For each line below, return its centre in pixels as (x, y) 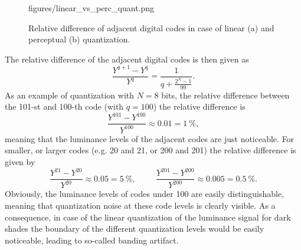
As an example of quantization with (70, 95)
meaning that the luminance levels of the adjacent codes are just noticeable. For (150, 138)
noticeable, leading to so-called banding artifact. (92, 240)
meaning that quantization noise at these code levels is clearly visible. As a (140, 205)
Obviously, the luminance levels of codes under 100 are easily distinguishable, (145, 194)
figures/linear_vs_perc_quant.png (91, 8)
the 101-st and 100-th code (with (64, 106)
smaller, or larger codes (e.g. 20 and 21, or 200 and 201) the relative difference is (150, 150)
